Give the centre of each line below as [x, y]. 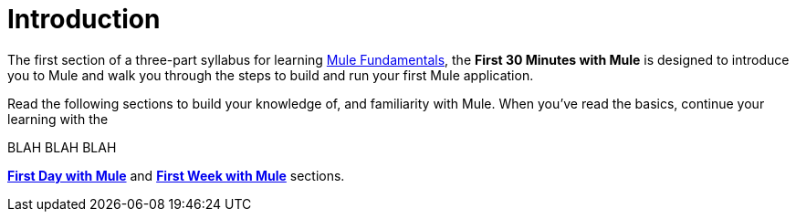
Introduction [84, 19]
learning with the [58, 119]
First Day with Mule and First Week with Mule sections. [176, 175]
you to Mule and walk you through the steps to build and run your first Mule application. [271, 75]
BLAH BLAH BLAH [62, 147]
